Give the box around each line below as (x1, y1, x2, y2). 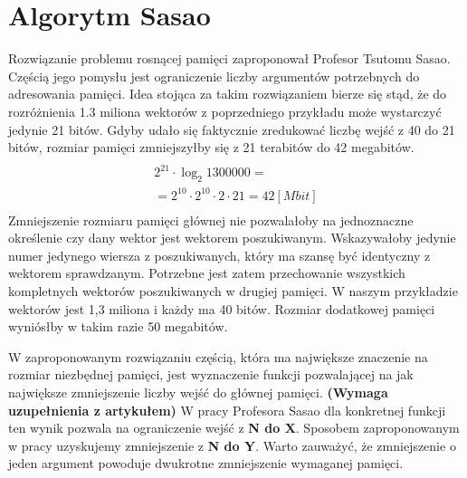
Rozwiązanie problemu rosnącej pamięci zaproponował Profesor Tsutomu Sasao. (8, 49, 451, 68)
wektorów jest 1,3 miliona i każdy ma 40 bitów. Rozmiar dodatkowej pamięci (8, 299, 435, 318)
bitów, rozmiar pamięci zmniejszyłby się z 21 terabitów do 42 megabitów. (8, 138, 415, 157)
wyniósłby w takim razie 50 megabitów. (8, 317, 228, 336)
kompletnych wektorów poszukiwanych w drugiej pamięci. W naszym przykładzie (8, 281, 458, 300)
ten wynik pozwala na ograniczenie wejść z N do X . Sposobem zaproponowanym (8, 418, 460, 437)
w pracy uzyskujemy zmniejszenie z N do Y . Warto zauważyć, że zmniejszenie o (8, 435, 456, 454)
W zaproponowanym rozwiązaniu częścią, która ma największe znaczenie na (8, 347, 428, 366)
